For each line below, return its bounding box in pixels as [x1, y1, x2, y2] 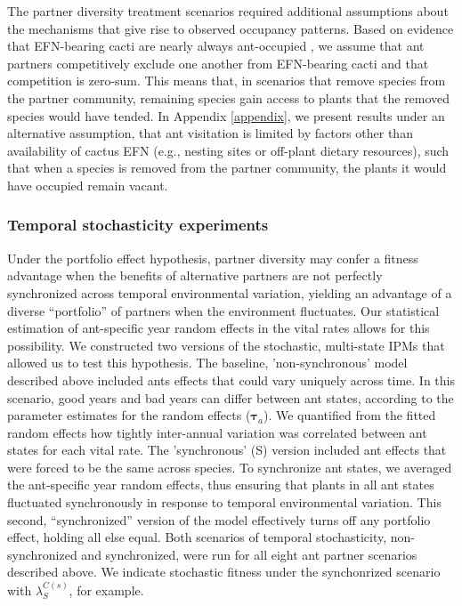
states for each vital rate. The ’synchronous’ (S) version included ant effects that [7, 440, 447, 459]
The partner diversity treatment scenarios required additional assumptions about [7, 2, 449, 20]
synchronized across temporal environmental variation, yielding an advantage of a [7, 283, 452, 302]
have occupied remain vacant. [7, 175, 168, 194]
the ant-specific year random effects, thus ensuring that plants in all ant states [7, 475, 434, 494]
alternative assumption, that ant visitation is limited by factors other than [7, 124, 413, 142]
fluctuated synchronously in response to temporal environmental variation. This [7, 493, 442, 512]
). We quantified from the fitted [263, 406, 436, 424]
